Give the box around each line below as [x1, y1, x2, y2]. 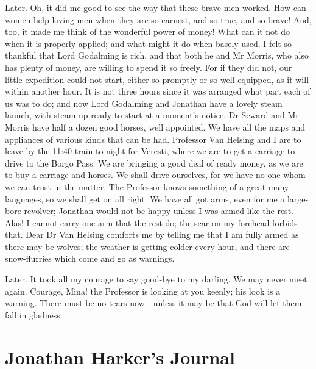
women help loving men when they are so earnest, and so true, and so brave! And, [5, 13, 312, 26]
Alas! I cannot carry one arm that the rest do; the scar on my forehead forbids [5, 216, 298, 229]
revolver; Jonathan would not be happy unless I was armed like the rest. [24, 204, 293, 217]
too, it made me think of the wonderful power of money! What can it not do [5, 25, 290, 38]
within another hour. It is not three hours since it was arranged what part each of [5, 85, 311, 98]
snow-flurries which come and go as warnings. [5, 252, 175, 265]
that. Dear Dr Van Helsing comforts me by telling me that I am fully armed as [5, 228, 299, 241]
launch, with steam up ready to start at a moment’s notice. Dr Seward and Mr [5, 109, 299, 121]
